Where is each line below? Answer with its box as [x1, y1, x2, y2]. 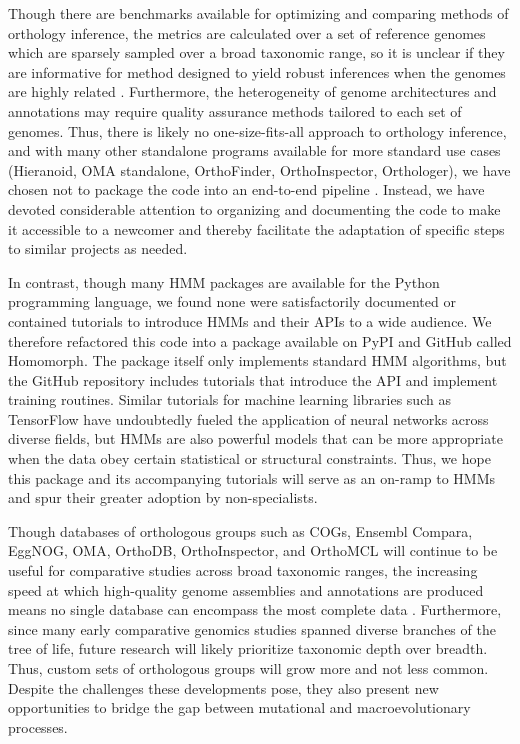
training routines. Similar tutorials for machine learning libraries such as [8, 389, 451, 410]
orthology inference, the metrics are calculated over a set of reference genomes [8, 22, 486, 43]
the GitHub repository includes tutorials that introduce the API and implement [8, 369, 498, 390]
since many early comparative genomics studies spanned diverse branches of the [8, 618, 496, 639]
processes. [8, 716, 68, 737]
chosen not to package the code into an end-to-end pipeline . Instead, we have [8, 179, 485, 200]
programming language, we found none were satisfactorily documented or [8, 291, 456, 312]
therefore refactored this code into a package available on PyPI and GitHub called [8, 330, 512, 351]
